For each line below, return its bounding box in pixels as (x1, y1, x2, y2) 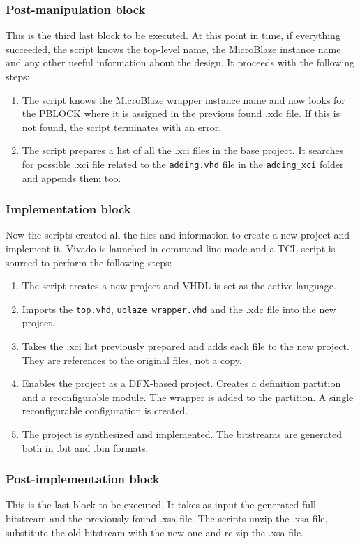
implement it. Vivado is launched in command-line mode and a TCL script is (6, 241, 336, 256)
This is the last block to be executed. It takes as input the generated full (6, 497, 316, 512)
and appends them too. (22, 170, 121, 185)
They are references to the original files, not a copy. (22, 352, 242, 367)
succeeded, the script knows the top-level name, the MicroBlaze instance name (6, 41, 341, 56)
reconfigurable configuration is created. (22, 403, 188, 418)
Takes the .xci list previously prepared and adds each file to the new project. (22, 339, 350, 354)
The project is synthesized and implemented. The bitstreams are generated (22, 427, 343, 441)
